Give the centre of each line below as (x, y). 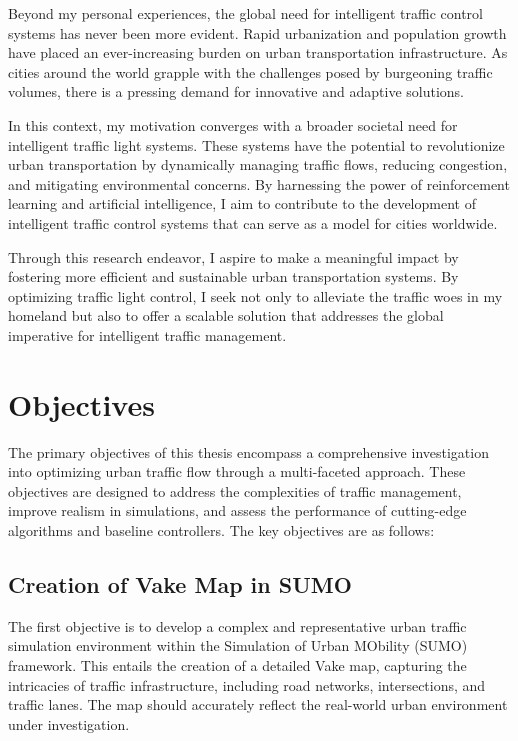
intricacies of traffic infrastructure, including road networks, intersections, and (247, 684)
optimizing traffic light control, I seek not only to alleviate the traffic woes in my (255, 295)
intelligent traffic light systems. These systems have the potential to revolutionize (256, 144)
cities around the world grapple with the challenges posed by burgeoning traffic (250, 71)
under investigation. (69, 723)
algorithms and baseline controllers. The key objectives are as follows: (221, 530)
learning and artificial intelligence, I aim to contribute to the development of (242, 203)
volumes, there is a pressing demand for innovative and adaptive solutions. (236, 91)
